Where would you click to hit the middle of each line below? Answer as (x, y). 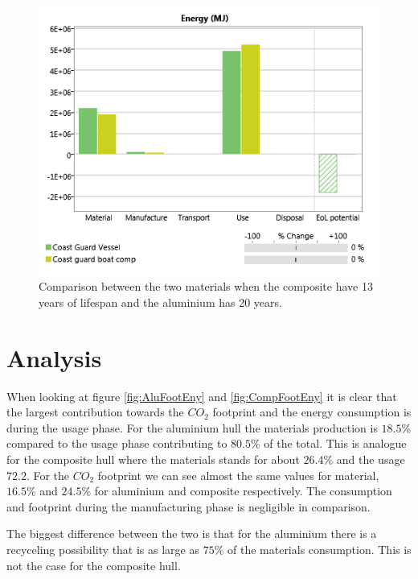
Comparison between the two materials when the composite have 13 (206, 286)
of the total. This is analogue (335, 443)
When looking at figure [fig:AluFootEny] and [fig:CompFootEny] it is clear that (202, 396)
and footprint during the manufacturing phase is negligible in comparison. (189, 506)
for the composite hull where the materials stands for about (153, 459)
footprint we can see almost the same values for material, (238, 475)
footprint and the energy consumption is (312, 412)
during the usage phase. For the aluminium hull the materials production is (192, 427)
